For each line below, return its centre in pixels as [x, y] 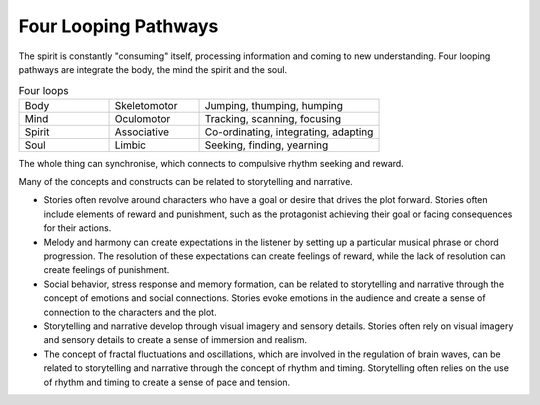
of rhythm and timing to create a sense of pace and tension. [167, 382]
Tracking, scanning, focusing [273, 118]
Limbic [130, 145]
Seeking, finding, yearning [266, 145]
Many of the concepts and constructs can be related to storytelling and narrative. [186, 182]
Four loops [43, 90]
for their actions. [77, 228]
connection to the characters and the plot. [130, 312]
